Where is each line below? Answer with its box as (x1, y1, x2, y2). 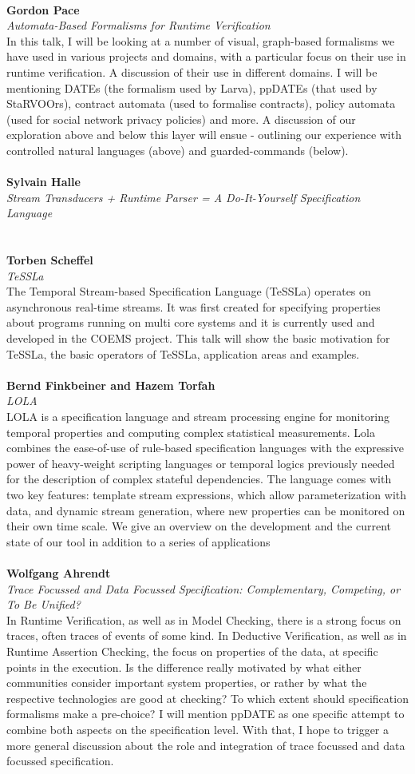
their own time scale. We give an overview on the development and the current (6, 518, 392, 534)
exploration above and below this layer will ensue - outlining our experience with (6, 126, 401, 143)
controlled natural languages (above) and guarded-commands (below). (6, 141, 349, 158)
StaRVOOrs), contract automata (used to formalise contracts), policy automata (6, 95, 396, 112)
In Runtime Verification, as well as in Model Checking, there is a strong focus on (6, 611, 401, 628)
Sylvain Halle (6, 173, 81, 190)
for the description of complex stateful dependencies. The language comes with (6, 470, 392, 487)
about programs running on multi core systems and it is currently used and (6, 314, 375, 331)
